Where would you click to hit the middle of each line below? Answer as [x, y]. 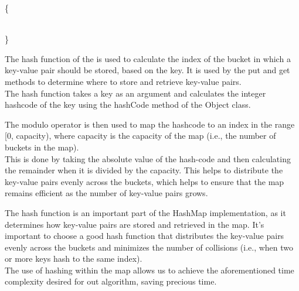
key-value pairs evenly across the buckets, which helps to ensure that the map [145, 181]
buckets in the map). [42, 147]
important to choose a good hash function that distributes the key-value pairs [145, 236]
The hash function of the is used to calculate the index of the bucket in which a [148, 58]
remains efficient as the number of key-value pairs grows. [106, 193]
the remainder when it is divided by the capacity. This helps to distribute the [144, 170]
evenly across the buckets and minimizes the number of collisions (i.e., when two [149, 247]
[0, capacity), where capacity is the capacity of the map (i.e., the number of [140, 136]
